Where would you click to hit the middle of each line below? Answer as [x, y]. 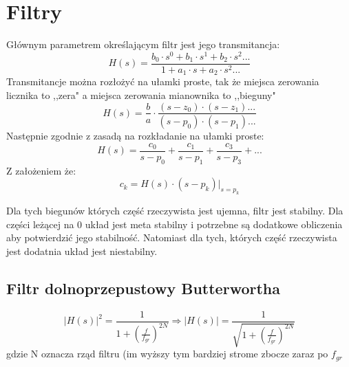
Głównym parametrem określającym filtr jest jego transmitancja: [143, 44]
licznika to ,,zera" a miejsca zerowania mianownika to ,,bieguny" [141, 94]
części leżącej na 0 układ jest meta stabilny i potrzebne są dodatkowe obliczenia [174, 224]
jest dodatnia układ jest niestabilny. [82, 251]
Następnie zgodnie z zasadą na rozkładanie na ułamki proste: [135, 136]
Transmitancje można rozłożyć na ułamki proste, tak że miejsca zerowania [163, 81]
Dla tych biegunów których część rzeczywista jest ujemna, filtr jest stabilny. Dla [175, 211]
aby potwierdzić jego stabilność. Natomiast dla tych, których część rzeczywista [172, 237]
